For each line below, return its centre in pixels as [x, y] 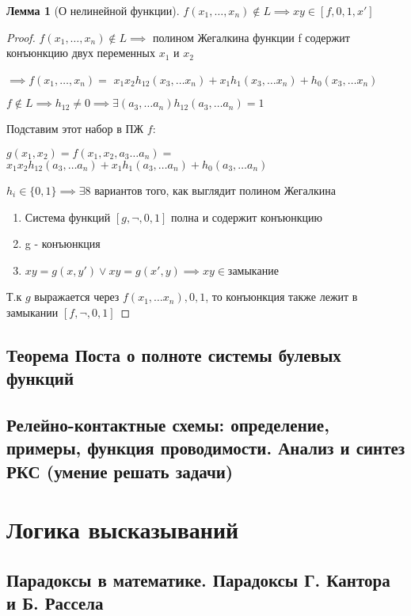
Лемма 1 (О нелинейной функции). [93, 10]
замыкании [32, 312]
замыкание [253, 270]
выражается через [77, 297]
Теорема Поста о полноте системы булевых [174, 354]
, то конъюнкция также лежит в [282, 297]
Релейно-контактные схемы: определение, [168, 425]
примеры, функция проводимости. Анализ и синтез [206, 448]
